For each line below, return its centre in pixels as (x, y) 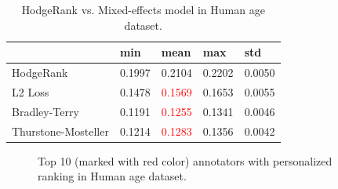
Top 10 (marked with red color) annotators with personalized (185, 160)
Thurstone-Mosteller (60, 131)
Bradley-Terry (45, 111)
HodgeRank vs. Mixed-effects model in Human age (143, 9)
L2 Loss (31, 91)
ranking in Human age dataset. (112, 176)
